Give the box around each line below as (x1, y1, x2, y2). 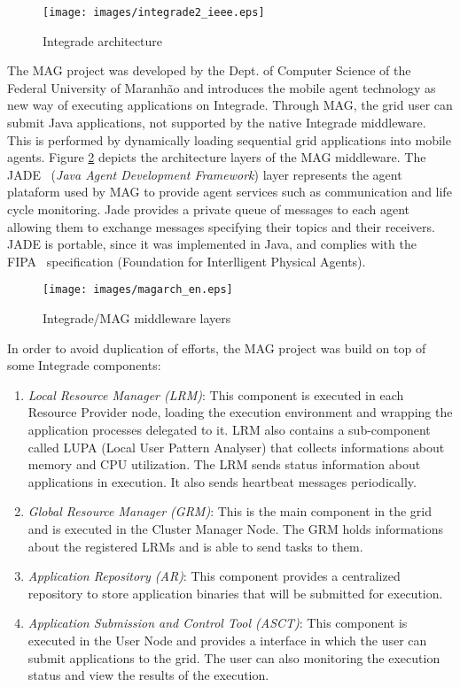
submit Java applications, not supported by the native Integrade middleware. (7, 113, 426, 132)
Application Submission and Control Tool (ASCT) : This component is (27, 614, 408, 632)
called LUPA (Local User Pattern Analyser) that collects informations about (27, 437, 445, 456)
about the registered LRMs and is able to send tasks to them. (27, 536, 363, 555)
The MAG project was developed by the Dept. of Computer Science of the (7, 61, 411, 80)
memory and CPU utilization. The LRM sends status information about (27, 455, 421, 474)
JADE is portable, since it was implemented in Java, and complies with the (7, 235, 417, 253)
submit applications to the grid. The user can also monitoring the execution (27, 648, 441, 667)
